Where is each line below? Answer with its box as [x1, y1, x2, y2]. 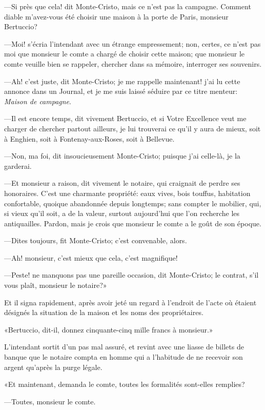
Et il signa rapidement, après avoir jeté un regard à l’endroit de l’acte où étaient [4, 297, 257, 307]
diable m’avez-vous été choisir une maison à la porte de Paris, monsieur [4, 11, 229, 22]
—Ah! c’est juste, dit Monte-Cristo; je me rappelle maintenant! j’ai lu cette [4, 75, 240, 86]
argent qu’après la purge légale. [4, 361, 103, 372]
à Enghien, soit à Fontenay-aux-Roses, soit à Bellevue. [4, 133, 175, 144]
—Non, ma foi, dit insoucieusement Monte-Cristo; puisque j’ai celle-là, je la [4, 150, 240, 161]
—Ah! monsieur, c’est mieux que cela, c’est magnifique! [4, 252, 178, 263]
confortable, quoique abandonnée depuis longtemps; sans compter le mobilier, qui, [4, 198, 261, 208]
